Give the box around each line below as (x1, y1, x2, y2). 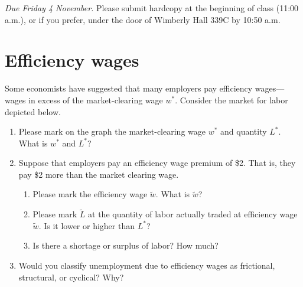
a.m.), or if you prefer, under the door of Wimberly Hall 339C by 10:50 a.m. (5, 13, 281, 25)
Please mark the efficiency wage (32, 188, 148, 200)
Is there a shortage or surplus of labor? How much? (32, 239, 219, 252)
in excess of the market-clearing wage (28, 93, 163, 106)
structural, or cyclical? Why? (18, 270, 124, 283)
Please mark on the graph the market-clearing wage (18, 125, 206, 138)
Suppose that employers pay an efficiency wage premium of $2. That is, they (18, 156, 296, 169)
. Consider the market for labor (175, 93, 288, 106)
